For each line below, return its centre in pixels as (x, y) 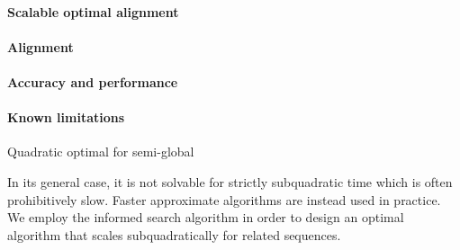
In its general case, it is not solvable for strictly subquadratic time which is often (230, 181)
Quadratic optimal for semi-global (101, 152)
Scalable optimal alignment (93, 11)
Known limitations (66, 117)
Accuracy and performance (93, 81)
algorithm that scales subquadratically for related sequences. (174, 234)
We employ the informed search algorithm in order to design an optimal (206, 217)
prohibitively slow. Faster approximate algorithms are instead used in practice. (224, 199)
